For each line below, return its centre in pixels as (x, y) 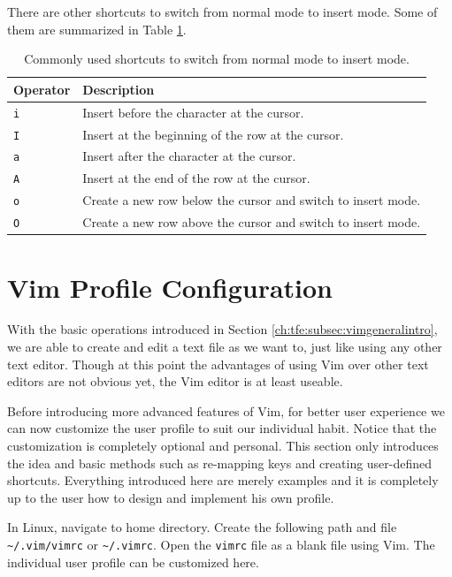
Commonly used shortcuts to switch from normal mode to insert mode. (217, 59)
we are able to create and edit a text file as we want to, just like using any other (225, 347)
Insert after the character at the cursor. (189, 156)
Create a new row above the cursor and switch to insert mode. (252, 222)
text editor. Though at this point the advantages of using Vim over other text (218, 364)
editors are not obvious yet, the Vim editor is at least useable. (175, 381)
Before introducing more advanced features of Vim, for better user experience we (226, 410)
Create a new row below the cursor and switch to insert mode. (252, 200)
